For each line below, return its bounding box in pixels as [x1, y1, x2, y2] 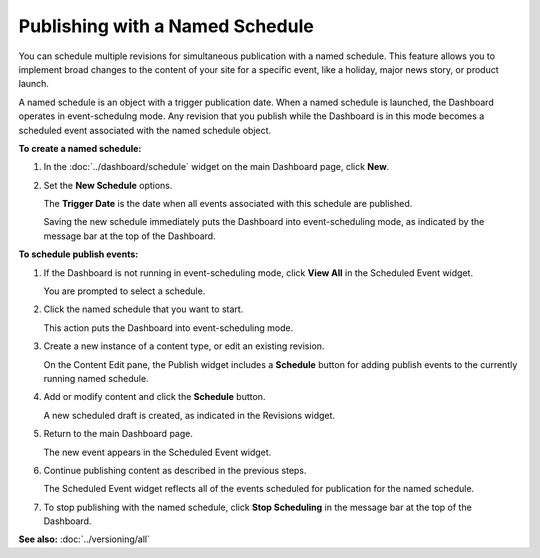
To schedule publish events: [18, 248, 139, 260]
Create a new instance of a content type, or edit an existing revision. [43, 340, 325, 352]
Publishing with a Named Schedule [18, 15, 314, 37]
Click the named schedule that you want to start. [43, 303, 244, 315]
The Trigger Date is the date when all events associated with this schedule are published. [43, 198, 413, 210]
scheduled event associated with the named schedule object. [18, 124, 272, 136]
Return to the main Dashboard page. [43, 428, 194, 440]
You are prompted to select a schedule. [43, 285, 206, 297]
